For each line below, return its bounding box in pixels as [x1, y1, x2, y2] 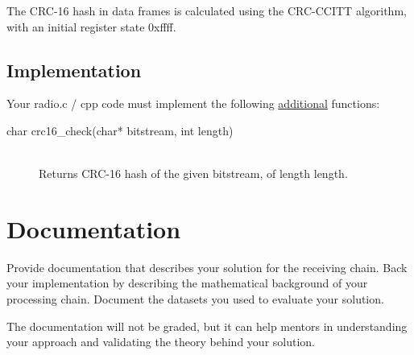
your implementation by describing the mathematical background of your [6, 275, 368, 291]
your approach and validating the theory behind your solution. [6, 333, 315, 350]
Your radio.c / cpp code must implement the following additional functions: [6, 95, 380, 112]
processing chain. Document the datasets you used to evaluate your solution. [6, 291, 384, 308]
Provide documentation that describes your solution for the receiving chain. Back [6, 258, 408, 275]
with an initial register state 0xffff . [6, 18, 176, 35]
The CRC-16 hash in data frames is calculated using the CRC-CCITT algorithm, [6, 2, 407, 19]
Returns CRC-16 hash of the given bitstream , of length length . [39, 165, 348, 182]
